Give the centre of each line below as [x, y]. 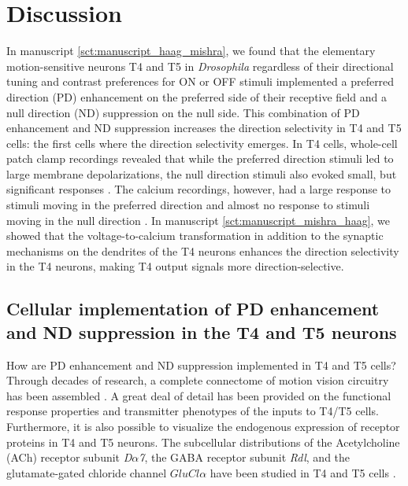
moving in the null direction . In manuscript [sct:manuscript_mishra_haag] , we [198, 220]
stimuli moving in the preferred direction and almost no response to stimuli [188, 205]
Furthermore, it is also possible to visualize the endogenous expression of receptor [203, 426]
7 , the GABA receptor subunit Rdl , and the [245, 457]
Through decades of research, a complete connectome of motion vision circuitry [198, 380]
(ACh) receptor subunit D [69, 457]
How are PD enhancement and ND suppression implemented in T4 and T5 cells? [201, 364]
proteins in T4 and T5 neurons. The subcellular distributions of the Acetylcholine [203, 442]
